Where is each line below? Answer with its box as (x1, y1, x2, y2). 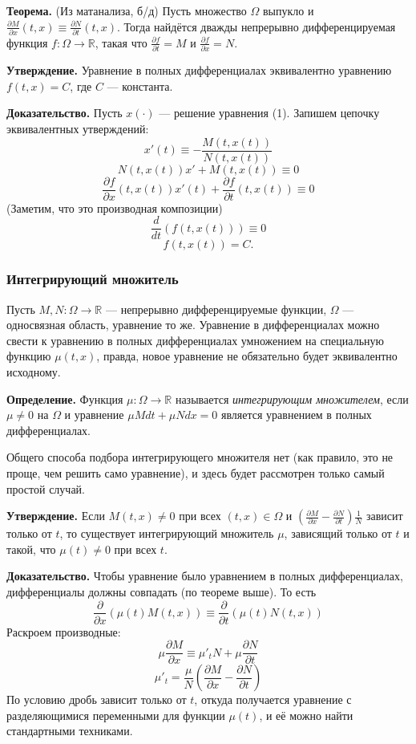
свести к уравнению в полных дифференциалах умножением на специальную (6, 331, 384, 348)
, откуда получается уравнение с (194, 691, 352, 708)
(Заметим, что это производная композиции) (6, 199, 223, 216)
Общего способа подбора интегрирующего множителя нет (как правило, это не (6, 449, 394, 466)
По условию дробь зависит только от (6, 691, 187, 708)
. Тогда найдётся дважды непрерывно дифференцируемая (117, 18, 396, 35)
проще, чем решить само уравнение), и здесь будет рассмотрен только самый (6, 464, 385, 481)
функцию (6, 348, 51, 364)
